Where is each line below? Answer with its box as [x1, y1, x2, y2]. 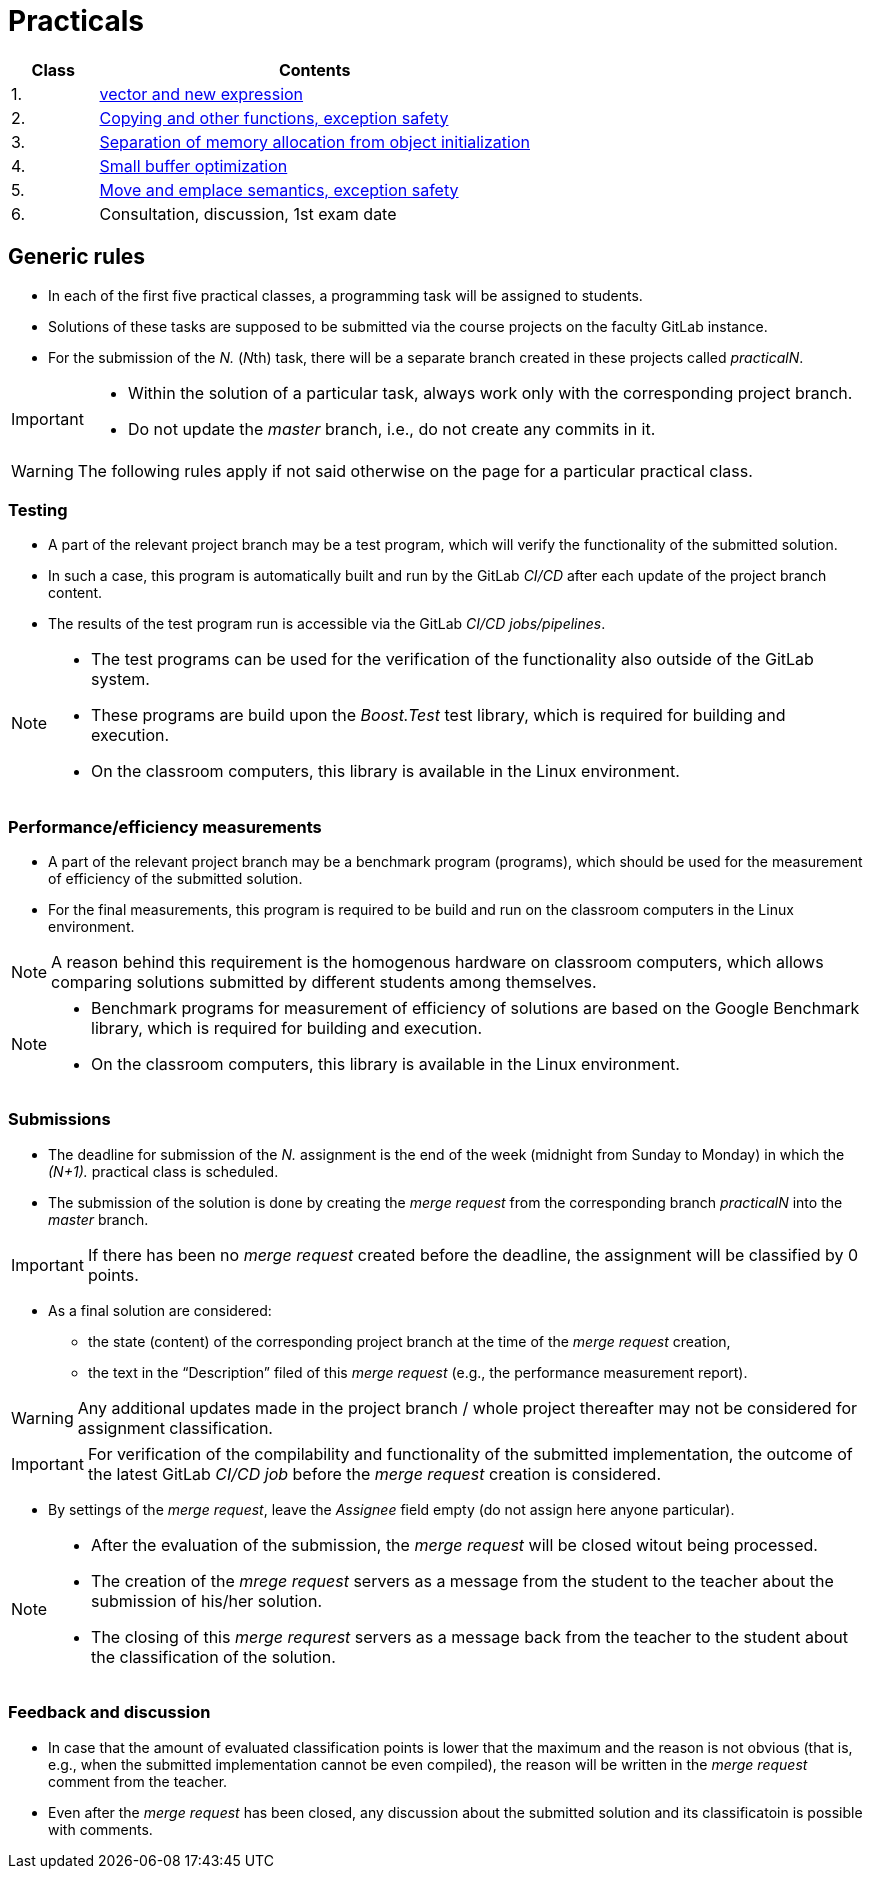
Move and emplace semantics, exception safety [99, 179, 459, 200]
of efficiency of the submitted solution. [48, 870, 303, 888]
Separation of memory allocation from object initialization [99, 131, 530, 152]
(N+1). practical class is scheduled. [48, 1162, 279, 1180]
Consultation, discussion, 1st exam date [99, 203, 397, 224]
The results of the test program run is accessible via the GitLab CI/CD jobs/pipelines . [48, 615, 606, 633]
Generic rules [8, 244, 146, 270]
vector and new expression [99, 83, 304, 104]
